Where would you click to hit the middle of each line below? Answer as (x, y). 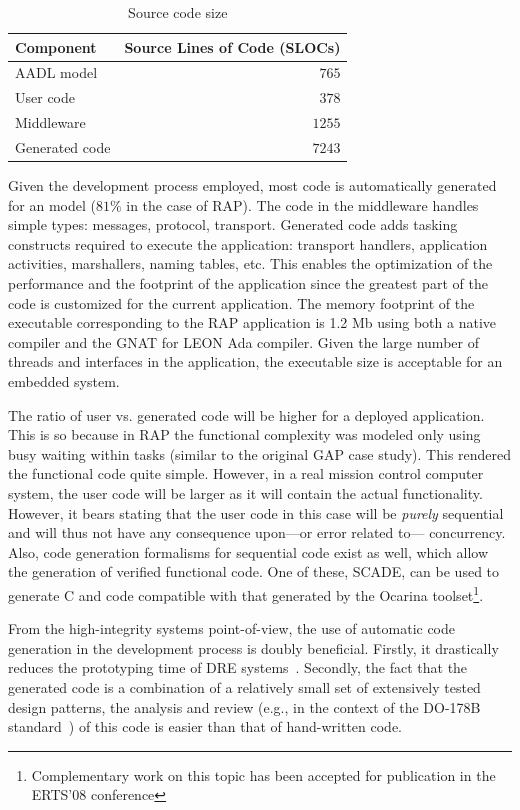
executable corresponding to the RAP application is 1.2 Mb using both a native (252, 322)
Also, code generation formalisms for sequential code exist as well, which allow (248, 551)
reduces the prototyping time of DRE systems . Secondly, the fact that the (238, 667)
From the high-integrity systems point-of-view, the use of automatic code (232, 628)
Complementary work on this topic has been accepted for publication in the (263, 774)
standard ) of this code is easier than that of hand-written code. (205, 726)
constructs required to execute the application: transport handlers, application (248, 243)
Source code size (178, 12)
